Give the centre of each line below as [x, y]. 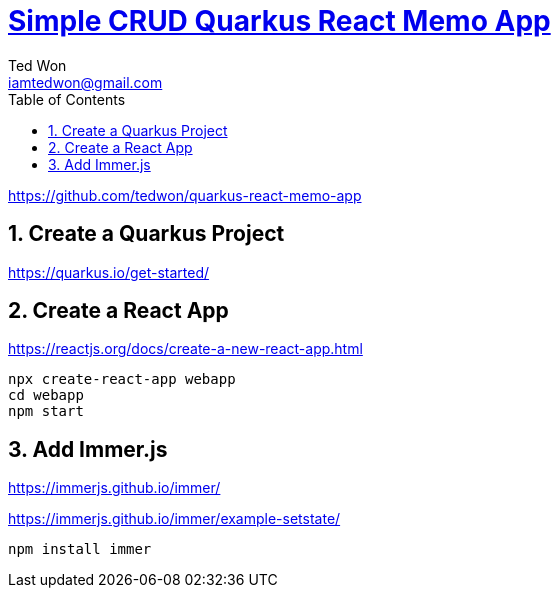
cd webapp [46, 395]
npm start [46, 411]
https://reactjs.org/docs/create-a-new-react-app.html [185, 349]
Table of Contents [67, 99]
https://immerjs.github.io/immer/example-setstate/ [174, 519]
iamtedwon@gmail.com [85, 82]
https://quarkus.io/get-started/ [109, 272]
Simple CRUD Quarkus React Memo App [279, 21]
